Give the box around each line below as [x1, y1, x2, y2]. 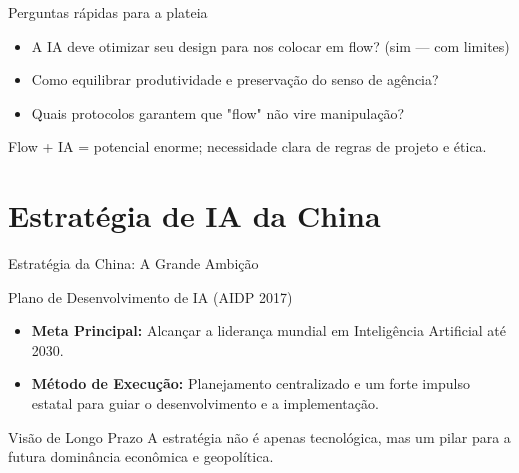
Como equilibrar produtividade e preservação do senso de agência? [31, 69, 439, 90]
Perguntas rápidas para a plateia [8, 2, 208, 22]
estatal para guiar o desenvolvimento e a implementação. [31, 393, 379, 414]
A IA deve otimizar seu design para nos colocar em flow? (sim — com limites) [31, 35, 510, 56]
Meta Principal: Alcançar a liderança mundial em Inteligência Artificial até [31, 320, 507, 341]
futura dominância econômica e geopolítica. [8, 446, 274, 467]
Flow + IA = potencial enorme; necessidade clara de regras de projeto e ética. [8, 136, 487, 157]
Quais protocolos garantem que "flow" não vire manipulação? [31, 102, 405, 123]
